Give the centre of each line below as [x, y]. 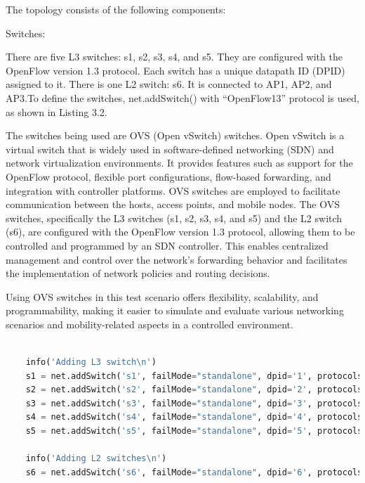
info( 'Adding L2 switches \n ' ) [96, 459]
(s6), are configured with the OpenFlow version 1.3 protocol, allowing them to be [180, 232]
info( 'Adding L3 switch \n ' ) [91, 362]
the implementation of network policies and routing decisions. [138, 273]
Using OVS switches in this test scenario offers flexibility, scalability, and [162, 296]
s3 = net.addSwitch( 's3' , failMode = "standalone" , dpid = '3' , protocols [194, 403]
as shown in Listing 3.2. [57, 111]
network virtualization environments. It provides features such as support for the [179, 163]
